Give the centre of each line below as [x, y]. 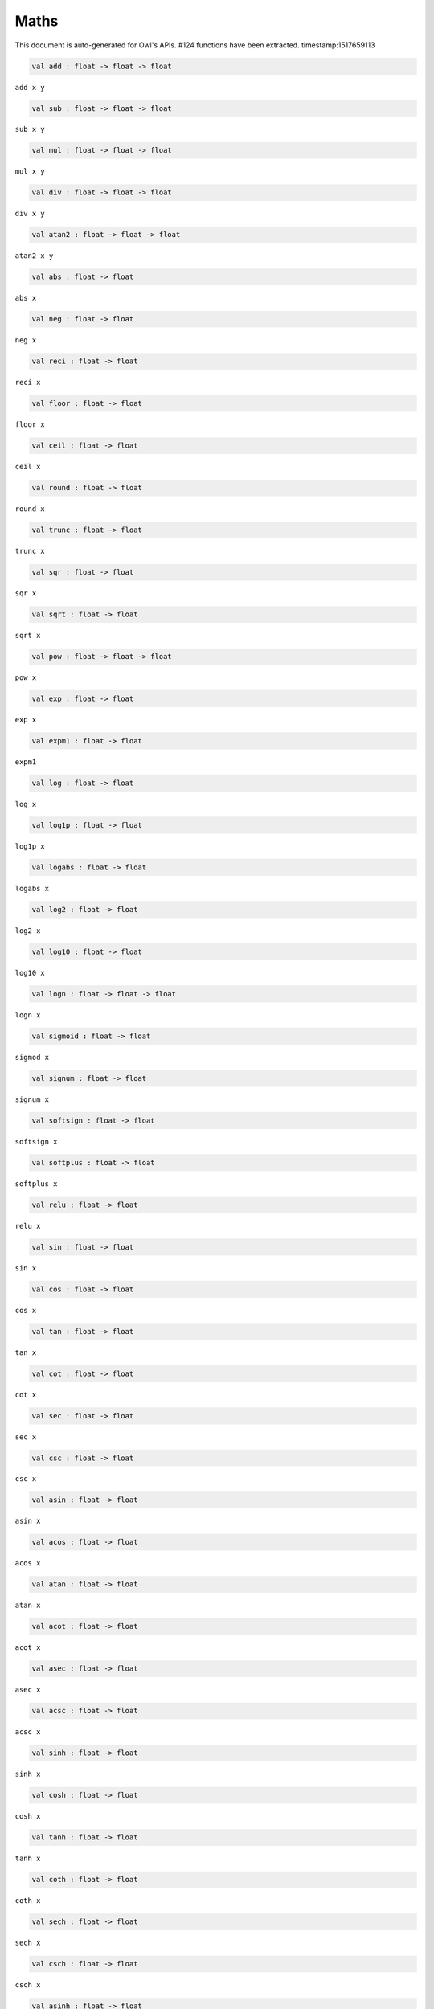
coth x [28, 1901]
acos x [28, 1563]
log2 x [28, 931]
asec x [28, 1690]
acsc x [28, 1732]
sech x [28, 1943]
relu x [28, 1226]
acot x [28, 1648]
